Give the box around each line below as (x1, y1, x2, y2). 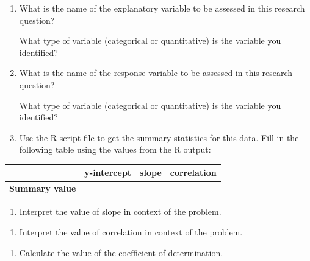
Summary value (9, 182, 76, 195)
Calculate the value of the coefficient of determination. (19, 246, 223, 259)
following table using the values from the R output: (19, 143, 211, 156)
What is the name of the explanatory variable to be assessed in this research (19, 2, 305, 14)
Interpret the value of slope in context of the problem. (19, 205, 222, 218)
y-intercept (84, 166, 132, 179)
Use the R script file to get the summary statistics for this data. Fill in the (19, 131, 299, 144)
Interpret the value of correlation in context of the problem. (19, 225, 243, 238)
